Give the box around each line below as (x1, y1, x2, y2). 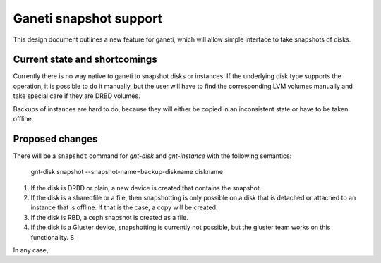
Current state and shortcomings (13, 54, 158, 66)
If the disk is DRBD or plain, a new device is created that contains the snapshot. (30, 183, 262, 192)
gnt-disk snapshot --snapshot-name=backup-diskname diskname (30, 168, 224, 176)
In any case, (13, 246, 49, 255)
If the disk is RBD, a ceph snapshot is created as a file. (30, 213, 188, 221)
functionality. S (30, 233, 75, 241)
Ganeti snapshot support (13, 11, 162, 26)
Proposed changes (13, 133, 98, 145)
